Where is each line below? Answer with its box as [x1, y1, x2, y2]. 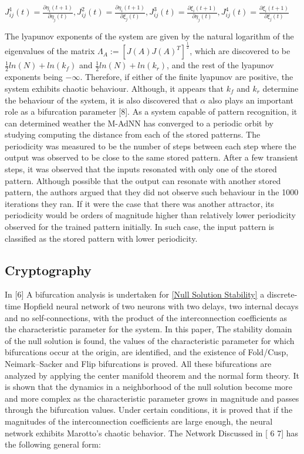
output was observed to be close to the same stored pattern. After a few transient [5, 151, 298, 163]
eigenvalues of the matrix [5, 45, 95, 57]
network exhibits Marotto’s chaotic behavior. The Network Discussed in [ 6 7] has [5, 426, 299, 439]
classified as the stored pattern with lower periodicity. [5, 232, 198, 244]
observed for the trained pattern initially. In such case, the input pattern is [5, 221, 275, 233]
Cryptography [5, 261, 92, 279]
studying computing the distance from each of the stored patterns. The [5, 128, 261, 141]
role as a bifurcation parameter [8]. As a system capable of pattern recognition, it [5, 105, 298, 118]
